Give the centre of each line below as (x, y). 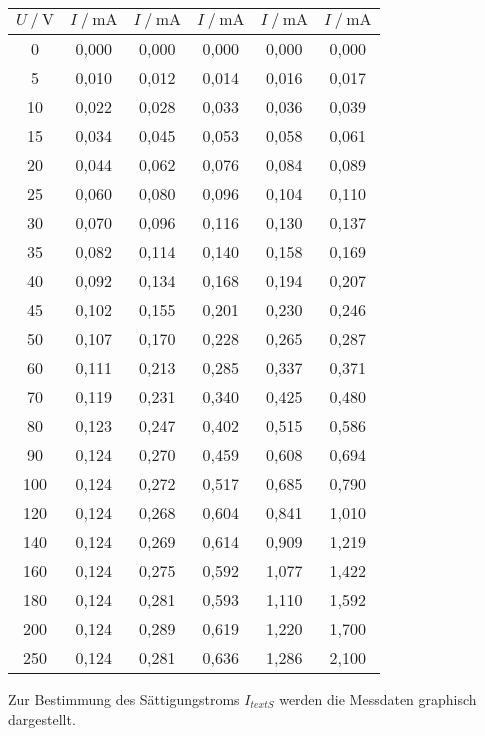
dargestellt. (42, 718)
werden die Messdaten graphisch (378, 699)
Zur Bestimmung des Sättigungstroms (124, 699)
